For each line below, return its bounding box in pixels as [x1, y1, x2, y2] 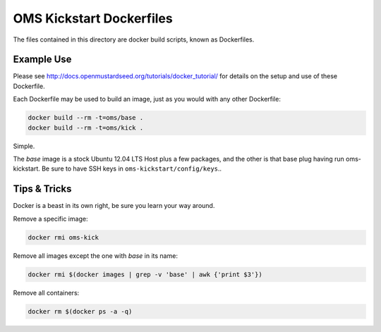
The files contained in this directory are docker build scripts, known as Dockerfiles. [13, 35, 255, 44]
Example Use [13, 54, 72, 66]
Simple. [13, 142, 35, 150]
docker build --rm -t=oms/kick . [28, 123, 144, 132]
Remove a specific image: [13, 214, 88, 223]
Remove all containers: [13, 288, 80, 297]
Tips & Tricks [13, 183, 72, 195]
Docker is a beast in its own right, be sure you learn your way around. [13, 202, 215, 210]
